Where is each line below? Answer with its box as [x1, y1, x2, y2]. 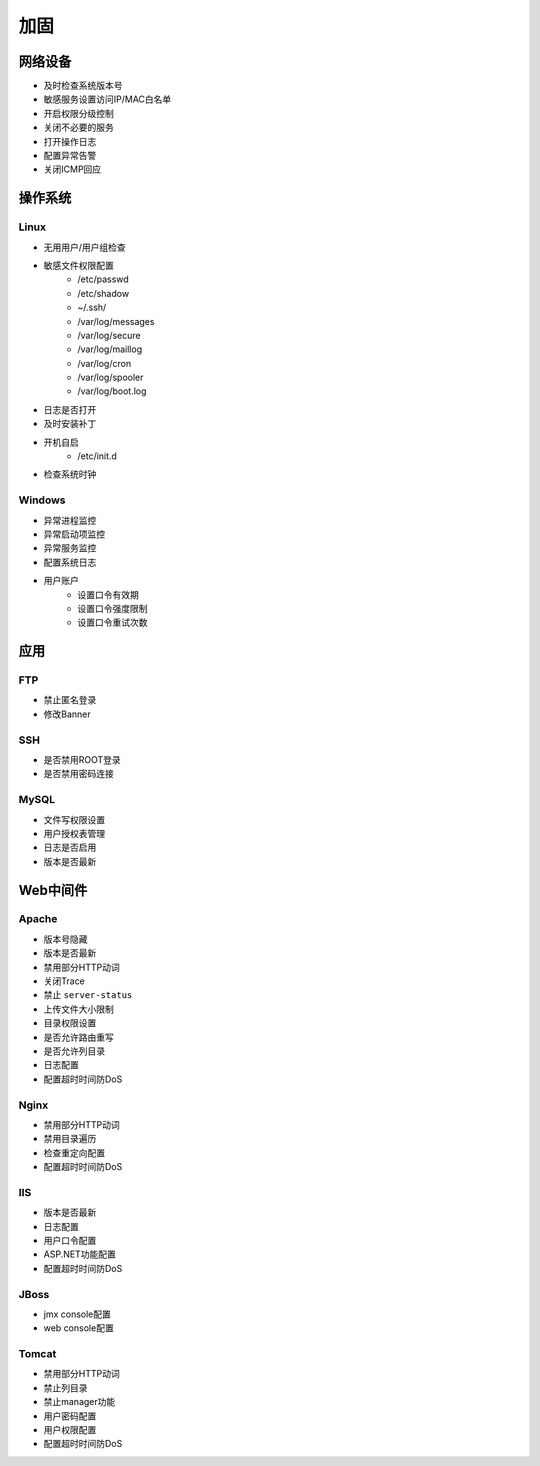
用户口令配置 [43, 1234, 97, 1246]
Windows [18, 493, 66, 507]
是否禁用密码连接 [43, 768, 114, 780]
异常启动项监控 [43, 528, 105, 540]
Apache [18, 912, 58, 926]
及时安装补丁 [43, 418, 97, 430]
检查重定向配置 [43, 1146, 105, 1159]
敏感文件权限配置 [43, 259, 114, 271]
